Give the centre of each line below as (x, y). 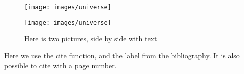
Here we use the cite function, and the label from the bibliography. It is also (122, 55)
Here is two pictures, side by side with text (91, 39)
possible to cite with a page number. (60, 65)
